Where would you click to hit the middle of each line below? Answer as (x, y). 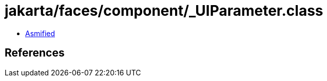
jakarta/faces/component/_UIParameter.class (164, 11)
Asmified (40, 33)
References (35, 53)
